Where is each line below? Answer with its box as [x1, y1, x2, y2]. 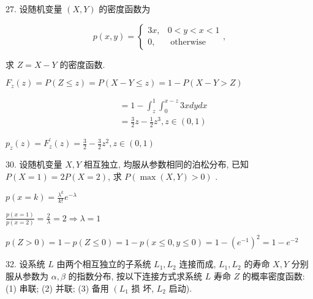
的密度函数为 [99, 2, 151, 15]
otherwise [170, 38, 206, 47]
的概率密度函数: [242, 270, 305, 282]
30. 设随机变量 [6, 158, 62, 171]
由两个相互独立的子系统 [56, 257, 151, 270]
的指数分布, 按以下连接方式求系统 [68, 270, 203, 282]
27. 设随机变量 [6, 2, 62, 15]
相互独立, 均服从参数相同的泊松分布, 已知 [83, 158, 249, 171]
